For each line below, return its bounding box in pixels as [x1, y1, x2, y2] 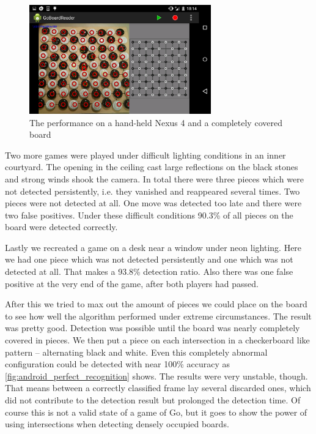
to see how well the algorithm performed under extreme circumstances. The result [5, 309, 312, 322]
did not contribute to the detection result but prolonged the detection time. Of [5, 394, 301, 406]
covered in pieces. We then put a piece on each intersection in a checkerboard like [5, 334, 310, 346]
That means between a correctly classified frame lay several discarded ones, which [5, 381, 311, 394]
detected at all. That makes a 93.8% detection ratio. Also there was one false [5, 265, 293, 278]
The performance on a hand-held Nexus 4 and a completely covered [29, 116, 282, 129]
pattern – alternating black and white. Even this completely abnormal [5, 345, 268, 358]
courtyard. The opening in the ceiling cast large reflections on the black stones [5, 160, 298, 173]
